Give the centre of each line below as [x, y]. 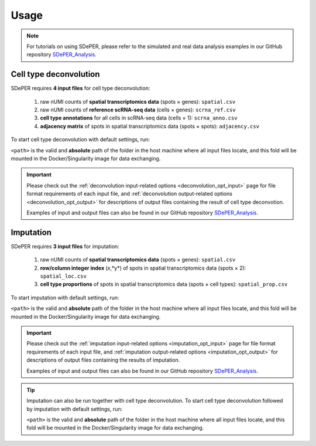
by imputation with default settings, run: [75, 409]
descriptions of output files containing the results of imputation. [103, 360]
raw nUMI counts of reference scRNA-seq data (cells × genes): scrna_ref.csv [138, 110]
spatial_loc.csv [63, 276]
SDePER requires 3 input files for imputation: [65, 246]
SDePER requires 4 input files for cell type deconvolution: [80, 88]
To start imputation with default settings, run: [65, 297]
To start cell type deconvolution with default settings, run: [80, 139]
